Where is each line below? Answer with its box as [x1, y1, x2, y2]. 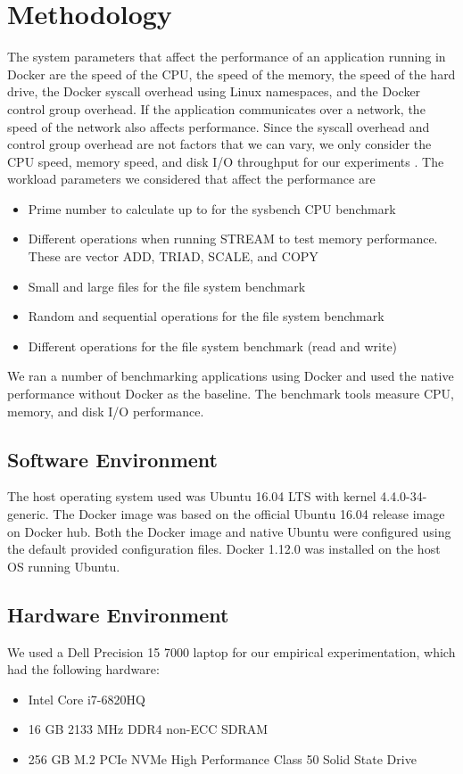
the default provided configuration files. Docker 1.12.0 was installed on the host [7, 539, 441, 558]
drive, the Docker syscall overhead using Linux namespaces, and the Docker [7, 82, 421, 101]
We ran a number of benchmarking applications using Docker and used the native [7, 366, 454, 385]
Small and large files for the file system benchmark [28, 276, 306, 295]
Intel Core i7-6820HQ [28, 689, 145, 708]
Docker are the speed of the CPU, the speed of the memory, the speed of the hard [7, 64, 456, 83]
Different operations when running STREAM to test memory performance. [28, 229, 438, 248]
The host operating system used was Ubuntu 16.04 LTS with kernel [7, 487, 376, 506]
